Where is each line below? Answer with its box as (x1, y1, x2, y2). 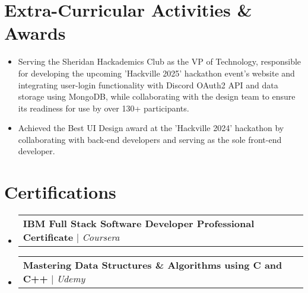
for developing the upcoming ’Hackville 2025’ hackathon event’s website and (18, 66, 295, 79)
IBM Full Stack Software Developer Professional (23, 216, 255, 231)
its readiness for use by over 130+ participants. (18, 101, 189, 114)
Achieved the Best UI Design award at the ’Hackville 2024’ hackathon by (18, 122, 284, 134)
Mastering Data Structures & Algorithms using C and (23, 258, 282, 272)
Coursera (82, 230, 120, 244)
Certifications (4, 180, 116, 204)
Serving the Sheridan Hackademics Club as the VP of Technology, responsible (18, 55, 301, 68)
